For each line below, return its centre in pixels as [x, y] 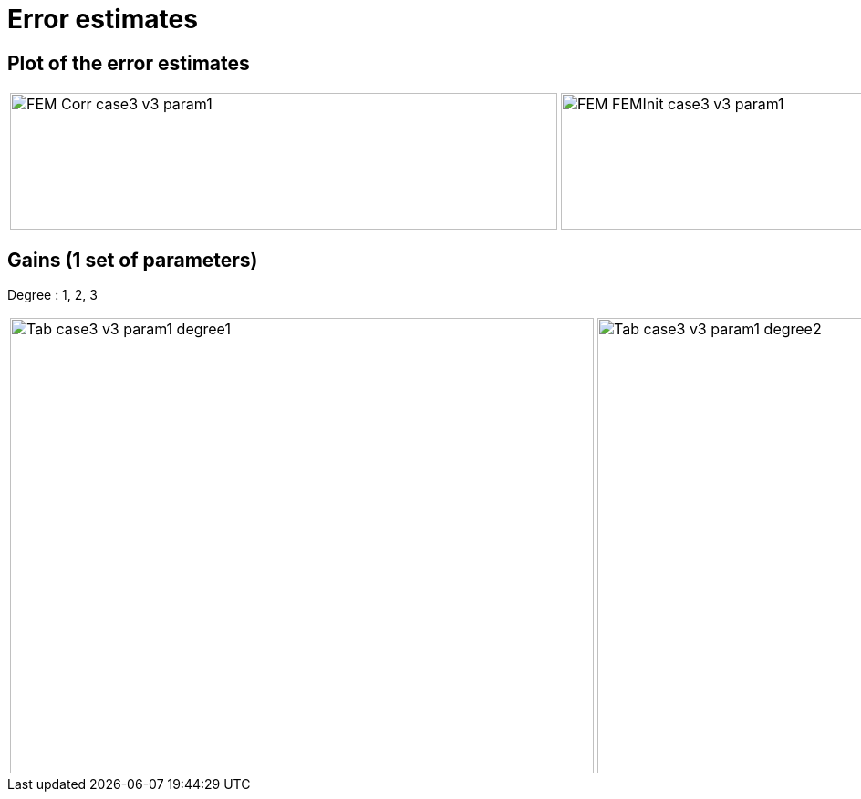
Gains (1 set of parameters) [133, 260]
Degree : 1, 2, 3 [52, 295]
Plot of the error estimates [129, 63]
